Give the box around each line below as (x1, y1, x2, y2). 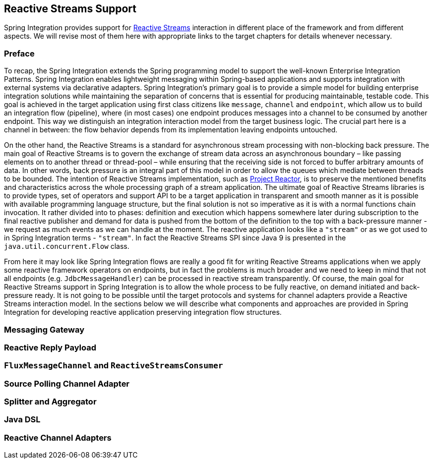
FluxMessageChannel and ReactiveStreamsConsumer (4, 360, 223, 371)
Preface (4, 48, 35, 58)
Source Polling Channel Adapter (4, 378, 130, 389)
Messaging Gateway (4, 324, 85, 335)
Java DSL (4, 414, 41, 425)
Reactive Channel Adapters (4, 432, 112, 443)
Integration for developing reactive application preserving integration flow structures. (4, 308, 282, 317)
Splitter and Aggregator (4, 397, 97, 407)
